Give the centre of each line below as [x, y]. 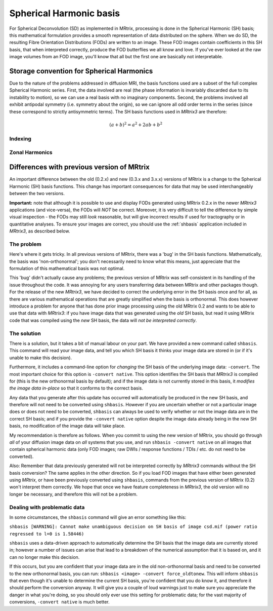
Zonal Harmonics [31, 152]
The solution [25, 333]
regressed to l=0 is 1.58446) [47, 534]
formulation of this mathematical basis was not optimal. [67, 269]
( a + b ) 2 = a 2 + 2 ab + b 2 [136, 124]
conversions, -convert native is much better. [59, 602]
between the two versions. [37, 194]
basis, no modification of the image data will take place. [67, 426]
